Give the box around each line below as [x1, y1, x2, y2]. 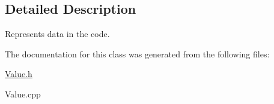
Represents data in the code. [5, 27, 110, 40]
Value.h [5, 68, 32, 80]
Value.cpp [5, 87, 41, 100]
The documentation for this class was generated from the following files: [5, 47, 270, 60]
